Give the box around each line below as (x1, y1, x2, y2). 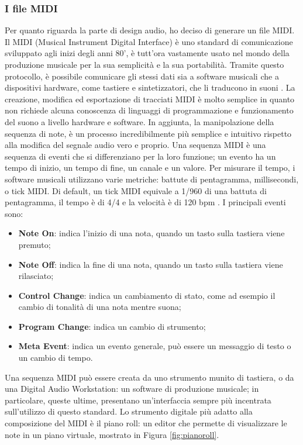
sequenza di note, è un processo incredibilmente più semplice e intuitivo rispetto (5, 127, 292, 139)
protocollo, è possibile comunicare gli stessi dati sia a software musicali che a (5, 70, 279, 82)
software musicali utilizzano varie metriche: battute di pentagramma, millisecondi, (5, 173, 299, 185)
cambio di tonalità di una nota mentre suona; (18, 301, 181, 313)
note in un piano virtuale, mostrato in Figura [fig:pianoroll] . (5, 428, 219, 440)
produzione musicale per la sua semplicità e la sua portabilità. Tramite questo (5, 58, 284, 70)
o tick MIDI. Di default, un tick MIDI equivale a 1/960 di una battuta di (5, 184, 267, 196)
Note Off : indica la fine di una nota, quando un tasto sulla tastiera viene (18, 258, 283, 270)
